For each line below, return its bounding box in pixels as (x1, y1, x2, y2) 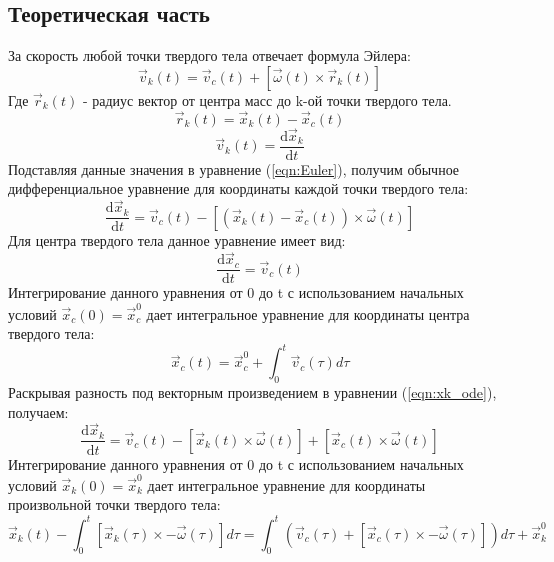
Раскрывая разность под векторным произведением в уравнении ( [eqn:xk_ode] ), (8, 382, 497, 403)
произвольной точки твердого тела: (8, 494, 221, 515)
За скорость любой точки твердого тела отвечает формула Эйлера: (8, 45, 411, 66)
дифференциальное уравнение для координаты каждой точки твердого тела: (8, 178, 469, 199)
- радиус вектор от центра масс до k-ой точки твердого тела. (82, 89, 452, 110)
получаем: (8, 401, 69, 422)
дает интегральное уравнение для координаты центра (146, 303, 470, 324)
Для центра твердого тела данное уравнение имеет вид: (8, 230, 346, 251)
